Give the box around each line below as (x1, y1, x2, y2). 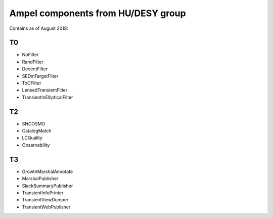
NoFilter (22, 52, 39, 58)
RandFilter (22, 59, 43, 65)
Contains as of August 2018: (9, 25, 68, 31)
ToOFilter (22, 80, 41, 86)
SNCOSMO (22, 120, 45, 126)
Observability (22, 142, 50, 148)
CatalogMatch (22, 128, 52, 134)
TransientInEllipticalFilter (22, 94, 73, 100)
